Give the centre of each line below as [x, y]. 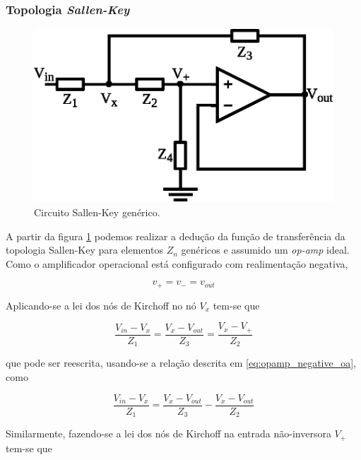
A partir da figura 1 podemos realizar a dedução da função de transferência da [176, 236]
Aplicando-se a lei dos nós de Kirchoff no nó [101, 305]
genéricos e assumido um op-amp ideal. [265, 250]
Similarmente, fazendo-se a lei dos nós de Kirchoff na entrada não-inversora [168, 434]
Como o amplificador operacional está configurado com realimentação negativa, [177, 263]
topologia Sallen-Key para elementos [84, 250]
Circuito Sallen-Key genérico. [97, 212]
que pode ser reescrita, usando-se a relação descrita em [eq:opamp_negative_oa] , [181, 363]
